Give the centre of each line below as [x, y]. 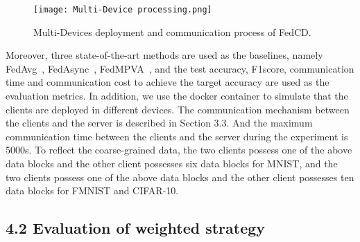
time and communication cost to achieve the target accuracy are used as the [168, 82]
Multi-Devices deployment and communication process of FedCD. [172, 31]
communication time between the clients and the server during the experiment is [177, 136]
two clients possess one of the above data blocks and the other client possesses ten [180, 177]
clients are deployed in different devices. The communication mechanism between [178, 109]
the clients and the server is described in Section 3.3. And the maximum [159, 123]
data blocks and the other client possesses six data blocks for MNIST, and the [172, 163]
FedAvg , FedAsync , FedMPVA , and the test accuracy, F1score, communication [180, 68]
